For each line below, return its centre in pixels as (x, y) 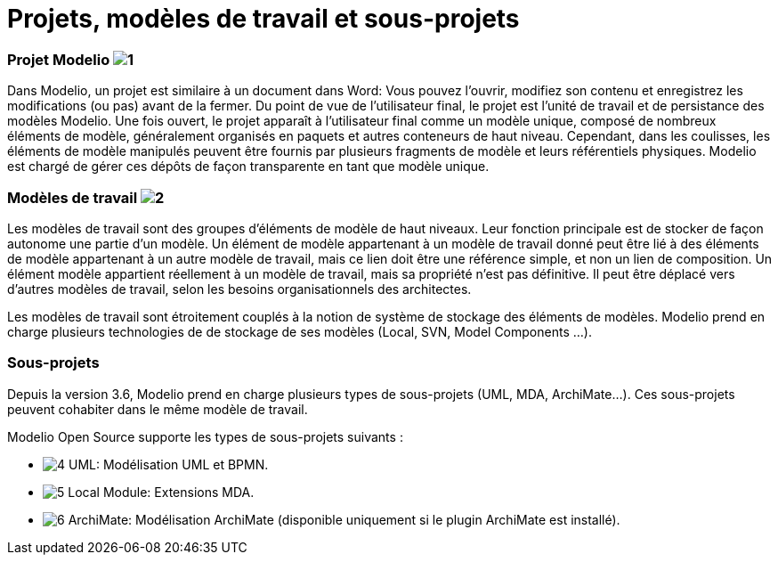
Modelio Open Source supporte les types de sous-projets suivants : (205, 436)
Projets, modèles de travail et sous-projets (263, 19)
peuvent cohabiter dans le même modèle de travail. (158, 409)
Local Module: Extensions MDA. (161, 492)
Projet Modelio (59, 59)
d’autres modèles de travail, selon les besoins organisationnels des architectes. (239, 289)
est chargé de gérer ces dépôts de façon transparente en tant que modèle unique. (248, 167)
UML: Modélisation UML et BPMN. (168, 464)
